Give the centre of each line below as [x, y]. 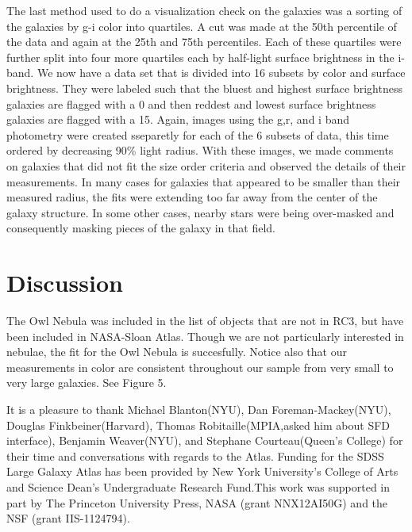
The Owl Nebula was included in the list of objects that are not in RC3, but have [205, 321]
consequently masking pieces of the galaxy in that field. [141, 228]
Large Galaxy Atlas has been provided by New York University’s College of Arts [202, 471]
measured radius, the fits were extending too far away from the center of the [192, 197]
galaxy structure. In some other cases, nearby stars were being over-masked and [200, 212]
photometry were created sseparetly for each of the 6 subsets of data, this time [198, 134]
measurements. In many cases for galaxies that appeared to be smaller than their [204, 181]
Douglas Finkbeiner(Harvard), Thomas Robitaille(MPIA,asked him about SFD [198, 425]
